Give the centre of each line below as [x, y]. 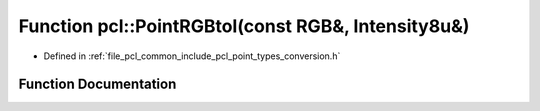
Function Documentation [97, 84]
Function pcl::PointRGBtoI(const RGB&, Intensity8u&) [244, 26]
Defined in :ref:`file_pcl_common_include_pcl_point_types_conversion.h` [192, 56]
